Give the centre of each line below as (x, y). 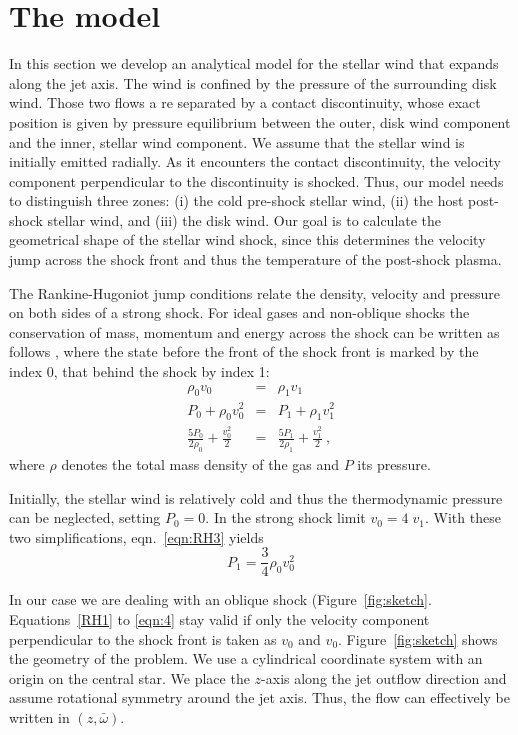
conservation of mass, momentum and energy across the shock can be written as (254, 331)
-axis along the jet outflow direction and (384, 677)
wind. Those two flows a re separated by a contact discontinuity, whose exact (245, 102)
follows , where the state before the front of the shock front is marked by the (244, 351)
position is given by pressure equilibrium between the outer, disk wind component (260, 121)
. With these (462, 517)
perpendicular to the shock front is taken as (143, 638)
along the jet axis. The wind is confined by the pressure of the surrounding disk (253, 82)
